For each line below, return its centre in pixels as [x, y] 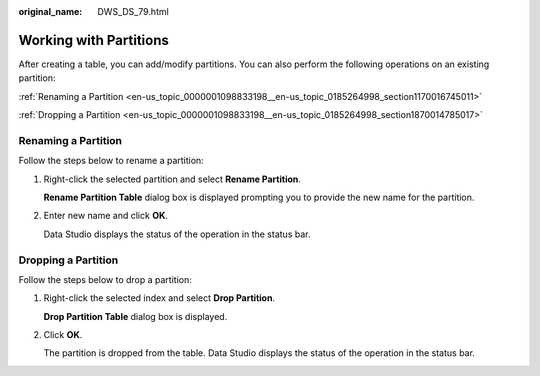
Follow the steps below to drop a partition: [105, 279]
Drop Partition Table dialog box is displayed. [135, 316]
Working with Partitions [93, 40]
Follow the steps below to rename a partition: [111, 161]
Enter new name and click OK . [106, 216]
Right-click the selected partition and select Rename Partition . [172, 179]
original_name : [50, 11]
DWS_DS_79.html [133, 11]
